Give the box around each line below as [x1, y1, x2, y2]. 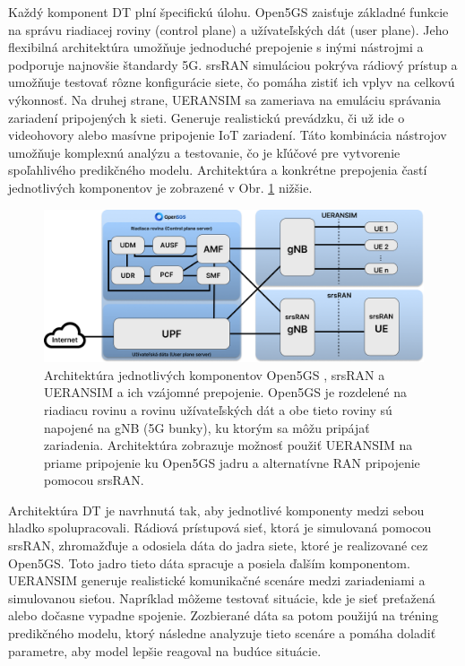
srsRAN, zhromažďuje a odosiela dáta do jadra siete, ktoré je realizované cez [8, 536, 428, 555]
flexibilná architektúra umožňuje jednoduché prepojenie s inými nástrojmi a [8, 38, 424, 56]
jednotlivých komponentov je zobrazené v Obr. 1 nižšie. [8, 177, 313, 196]
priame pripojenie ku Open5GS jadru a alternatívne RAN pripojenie [44, 453, 420, 471]
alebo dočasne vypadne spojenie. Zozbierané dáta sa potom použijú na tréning [8, 606, 439, 625]
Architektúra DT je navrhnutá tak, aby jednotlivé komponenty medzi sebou [8, 500, 425, 519]
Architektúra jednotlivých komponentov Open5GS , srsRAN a [44, 365, 385, 384]
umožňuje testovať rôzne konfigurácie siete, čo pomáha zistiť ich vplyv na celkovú [8, 73, 455, 91]
